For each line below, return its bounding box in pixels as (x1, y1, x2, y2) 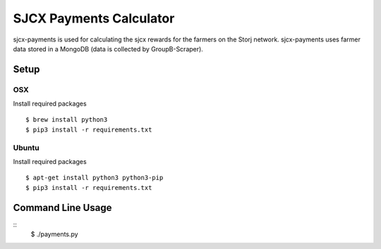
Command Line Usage (13, 201, 112, 214)
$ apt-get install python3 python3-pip (25, 174, 164, 182)
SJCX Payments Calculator (13, 11, 175, 26)
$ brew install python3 (25, 116, 108, 124)
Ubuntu (13, 143, 40, 153)
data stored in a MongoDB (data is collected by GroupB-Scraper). (13, 44, 204, 53)
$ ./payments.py (30, 230, 78, 238)
